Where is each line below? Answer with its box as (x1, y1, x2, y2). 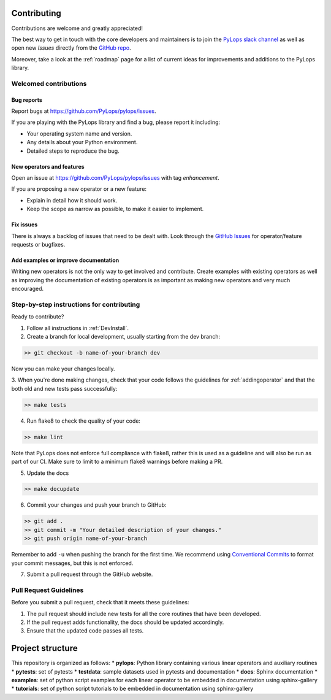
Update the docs (26, 469, 69, 477)
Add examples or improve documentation (11, 256, 120, 264)
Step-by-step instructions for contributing (11, 300, 140, 309)
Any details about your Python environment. (26, 139, 138, 146)
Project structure (11, 643, 78, 653)
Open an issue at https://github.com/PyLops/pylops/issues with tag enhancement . (11, 174, 220, 181)
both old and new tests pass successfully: (11, 385, 118, 392)
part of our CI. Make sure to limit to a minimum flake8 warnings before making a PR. (11, 458, 223, 466)
